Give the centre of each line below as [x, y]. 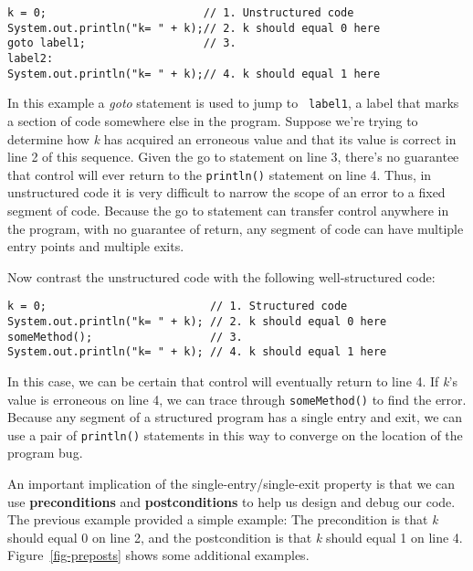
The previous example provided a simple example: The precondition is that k [223, 519]
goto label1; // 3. [122, 43]
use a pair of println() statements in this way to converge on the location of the [235, 434]
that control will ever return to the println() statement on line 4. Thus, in [220, 174]
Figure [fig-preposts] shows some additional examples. [158, 555]
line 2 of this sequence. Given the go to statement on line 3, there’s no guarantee [233, 157]
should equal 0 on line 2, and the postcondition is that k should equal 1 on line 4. [235, 537]
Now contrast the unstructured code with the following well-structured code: [221, 276]
